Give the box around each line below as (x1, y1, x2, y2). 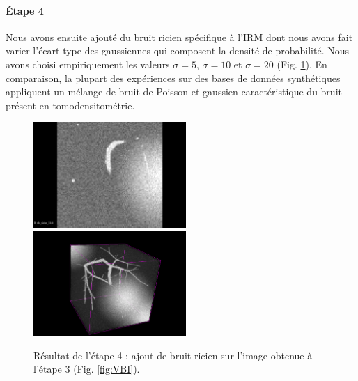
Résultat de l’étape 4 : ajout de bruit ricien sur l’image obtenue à (33, 348, 313, 362)
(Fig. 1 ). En (277, 56, 327, 71)
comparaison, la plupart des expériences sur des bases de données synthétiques (6, 70, 341, 85)
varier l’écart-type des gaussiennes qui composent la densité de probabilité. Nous (6, 43, 350, 58)
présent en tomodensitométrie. (6, 98, 135, 112)
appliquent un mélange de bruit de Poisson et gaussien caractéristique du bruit (6, 84, 342, 99)
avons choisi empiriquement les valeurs (6, 56, 170, 71)
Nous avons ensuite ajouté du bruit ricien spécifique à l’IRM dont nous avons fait (6, 29, 353, 44)
